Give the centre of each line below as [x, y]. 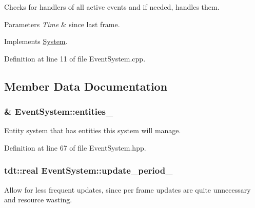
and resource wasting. [38, 200]
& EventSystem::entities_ [59, 111]
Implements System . [36, 41]
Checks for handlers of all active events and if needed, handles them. [112, 7]
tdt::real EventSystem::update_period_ [89, 170]
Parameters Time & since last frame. [62, 24]
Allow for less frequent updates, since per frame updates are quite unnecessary [128, 189]
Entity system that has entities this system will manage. [93, 130]
